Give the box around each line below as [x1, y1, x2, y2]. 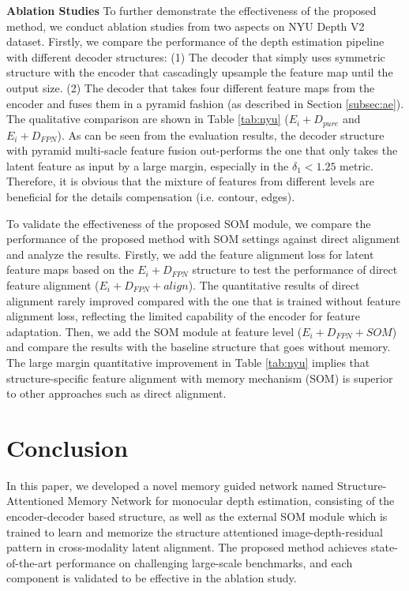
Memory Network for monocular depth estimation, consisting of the [67, 492, 395, 509]
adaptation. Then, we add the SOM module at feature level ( [6, 323, 302, 339]
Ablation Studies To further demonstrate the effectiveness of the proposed [6, 2, 377, 18]
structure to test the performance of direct [192, 261, 398, 278]
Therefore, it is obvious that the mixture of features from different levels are [6, 173, 375, 189]
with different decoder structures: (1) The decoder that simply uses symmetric [6, 48, 385, 65]
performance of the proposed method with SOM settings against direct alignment [6, 230, 400, 247]
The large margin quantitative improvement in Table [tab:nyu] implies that [6, 353, 370, 370]
